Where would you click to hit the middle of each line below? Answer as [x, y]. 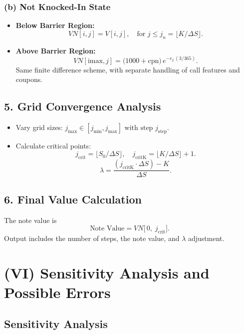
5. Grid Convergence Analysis [83, 106]
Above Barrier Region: [56, 50]
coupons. [29, 79]
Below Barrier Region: [55, 25]
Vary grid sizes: [39, 127]
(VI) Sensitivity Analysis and [107, 272]
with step [139, 128]
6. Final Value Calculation [73, 199]
